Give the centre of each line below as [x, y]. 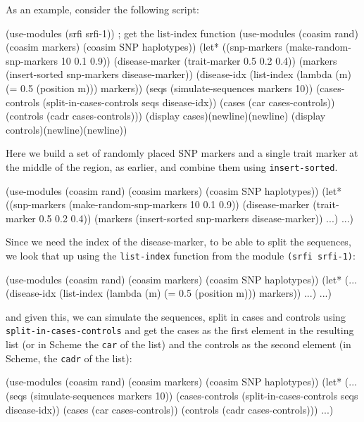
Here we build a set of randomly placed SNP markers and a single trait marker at [182, 153]
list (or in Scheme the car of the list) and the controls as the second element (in [178, 344]
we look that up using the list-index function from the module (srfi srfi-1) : [181, 255]
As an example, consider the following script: [102, 9]
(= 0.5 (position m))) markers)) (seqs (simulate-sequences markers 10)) [159, 88]
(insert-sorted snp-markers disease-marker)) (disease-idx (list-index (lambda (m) [178, 74]
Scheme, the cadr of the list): [69, 358]
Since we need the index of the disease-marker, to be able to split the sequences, [178, 242]
